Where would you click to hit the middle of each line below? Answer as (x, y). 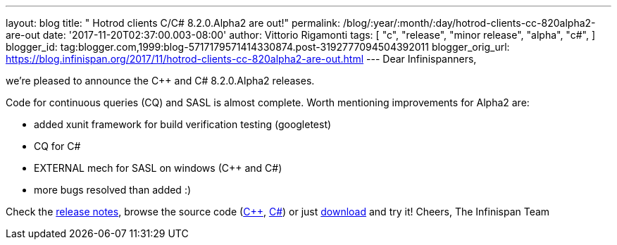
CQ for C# (57, 146)
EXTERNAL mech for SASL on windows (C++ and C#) (158, 168)
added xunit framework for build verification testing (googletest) (183, 124)
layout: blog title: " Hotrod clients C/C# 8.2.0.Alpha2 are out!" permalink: (173, 23)
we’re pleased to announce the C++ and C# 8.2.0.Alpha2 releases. (160, 81)
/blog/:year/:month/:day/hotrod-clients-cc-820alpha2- (469, 23)
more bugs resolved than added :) (113, 190)
